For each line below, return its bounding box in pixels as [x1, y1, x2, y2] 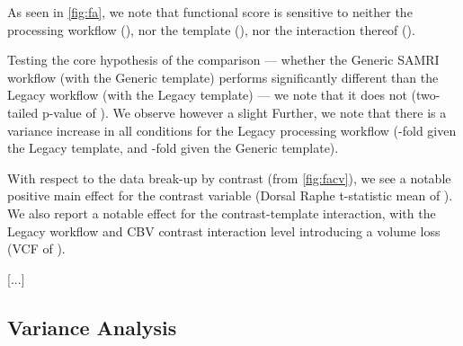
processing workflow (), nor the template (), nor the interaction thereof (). [7, 20, 415, 39]
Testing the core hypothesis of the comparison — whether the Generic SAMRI [7, 50, 440, 69]
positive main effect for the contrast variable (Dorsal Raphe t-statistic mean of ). [7, 186, 453, 205]
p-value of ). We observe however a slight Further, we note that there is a [41, 102, 447, 121]
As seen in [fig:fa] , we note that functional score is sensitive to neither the [7, 3, 413, 21]
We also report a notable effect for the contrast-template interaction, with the [7, 203, 436, 222]
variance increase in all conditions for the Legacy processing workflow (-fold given [7, 120, 457, 139]
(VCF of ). [7, 239, 66, 258]
